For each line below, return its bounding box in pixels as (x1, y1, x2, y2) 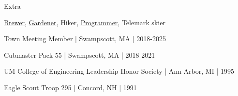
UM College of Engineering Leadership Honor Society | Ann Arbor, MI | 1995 (4, 66, 234, 76)
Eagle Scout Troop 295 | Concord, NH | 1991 (4, 82, 137, 92)
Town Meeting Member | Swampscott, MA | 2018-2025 (4, 33, 166, 44)
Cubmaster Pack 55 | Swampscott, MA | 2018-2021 (4, 49, 155, 60)
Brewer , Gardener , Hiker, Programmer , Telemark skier (4, 17, 165, 27)
